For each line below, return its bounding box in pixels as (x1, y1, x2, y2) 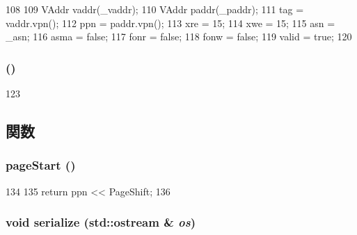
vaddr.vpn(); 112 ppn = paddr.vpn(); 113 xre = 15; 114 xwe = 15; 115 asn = (6, 15, 335, 30)
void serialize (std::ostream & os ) (6, 213, 196, 231)
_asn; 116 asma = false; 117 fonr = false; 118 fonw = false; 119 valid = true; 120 (6, 29, 352, 44)
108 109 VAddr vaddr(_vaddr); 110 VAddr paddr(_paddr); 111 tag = (6, 2, 304, 16)
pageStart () (6, 156, 76, 174)
